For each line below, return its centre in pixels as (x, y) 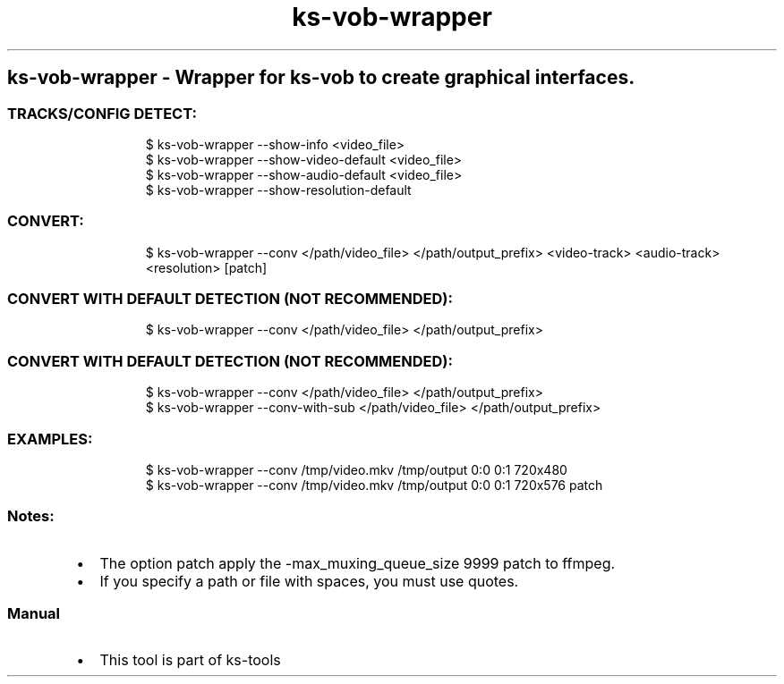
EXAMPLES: (50, 439)
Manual (34, 614)
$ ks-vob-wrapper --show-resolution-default (278, 190)
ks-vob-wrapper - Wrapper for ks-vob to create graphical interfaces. (321, 78)
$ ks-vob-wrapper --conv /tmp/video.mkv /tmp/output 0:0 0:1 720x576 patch (374, 485)
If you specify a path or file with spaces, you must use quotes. (309, 581)
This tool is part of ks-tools (190, 660)
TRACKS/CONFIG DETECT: (102, 113)
